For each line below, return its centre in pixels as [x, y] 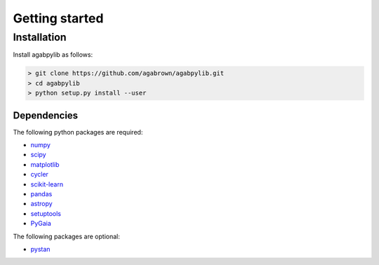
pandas [41, 194]
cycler [40, 175]
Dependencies [46, 115]
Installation [40, 37]
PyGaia [41, 224]
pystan [40, 249]
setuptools [46, 213]
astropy [41, 204]
